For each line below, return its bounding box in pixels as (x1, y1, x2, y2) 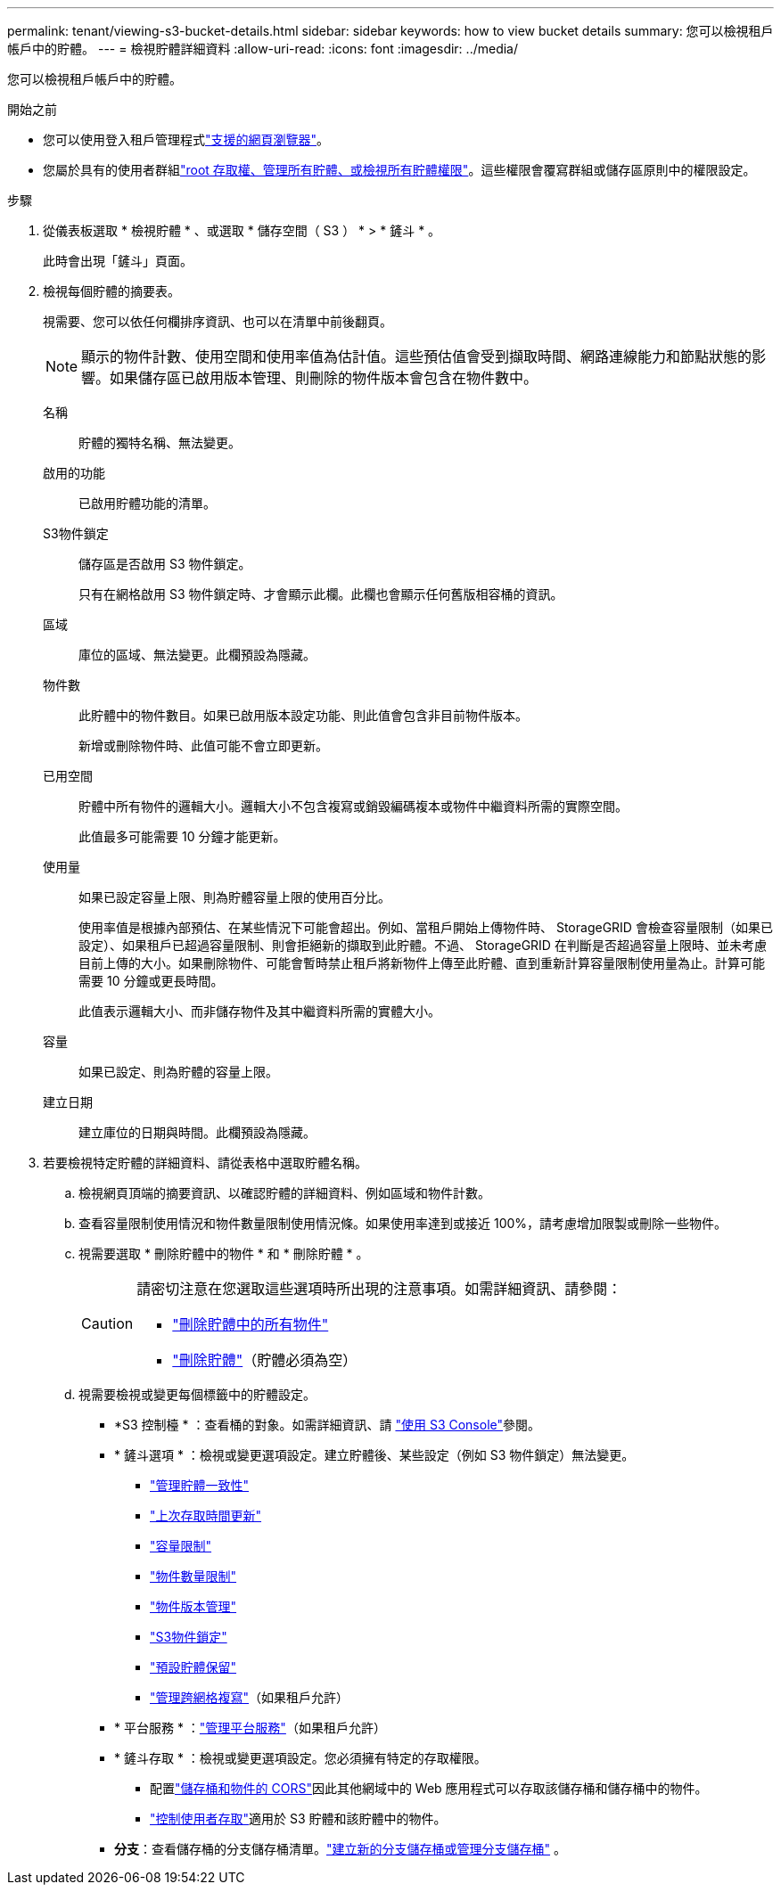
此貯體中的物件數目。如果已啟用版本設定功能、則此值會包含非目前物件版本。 (78, 708, 528, 723)
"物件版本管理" (150, 1599, 237, 1614)
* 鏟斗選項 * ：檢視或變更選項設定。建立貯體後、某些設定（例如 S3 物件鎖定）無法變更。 (114, 1447, 635, 1462)
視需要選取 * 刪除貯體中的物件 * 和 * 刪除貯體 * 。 (78, 1246, 369, 1261)
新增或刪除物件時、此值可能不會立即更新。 (78, 738, 328, 753)
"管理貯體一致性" (150, 1478, 250, 1493)
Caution (81, 1315, 134, 1332)
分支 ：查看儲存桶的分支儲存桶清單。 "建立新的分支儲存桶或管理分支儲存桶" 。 (114, 1841, 566, 1856)
